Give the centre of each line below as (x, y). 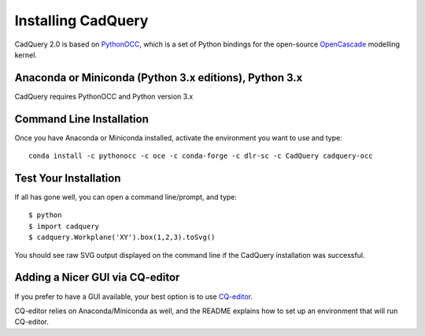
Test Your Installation (68, 178)
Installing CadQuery (81, 21)
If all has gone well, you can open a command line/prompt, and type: (126, 197)
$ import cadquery (64, 226)
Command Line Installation (81, 119)
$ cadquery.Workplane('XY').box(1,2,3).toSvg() (122, 237)
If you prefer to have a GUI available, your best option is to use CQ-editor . (134, 297)
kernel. (26, 54)
